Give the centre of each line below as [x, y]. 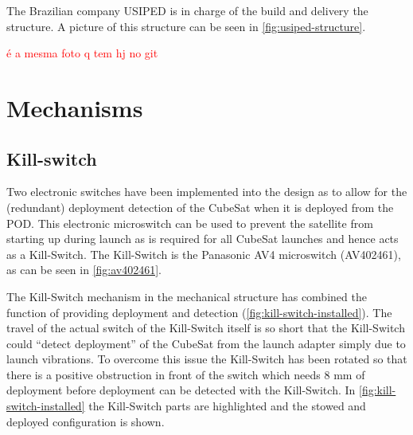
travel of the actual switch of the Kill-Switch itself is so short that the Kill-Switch [206, 328]
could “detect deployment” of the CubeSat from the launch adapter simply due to [206, 343]
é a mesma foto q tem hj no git [82, 53]
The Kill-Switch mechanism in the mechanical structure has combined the [187, 296]
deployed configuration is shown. [86, 421]
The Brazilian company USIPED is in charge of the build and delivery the [187, 10]
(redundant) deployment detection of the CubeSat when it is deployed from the [200, 207]
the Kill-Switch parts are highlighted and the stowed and [227, 406]
